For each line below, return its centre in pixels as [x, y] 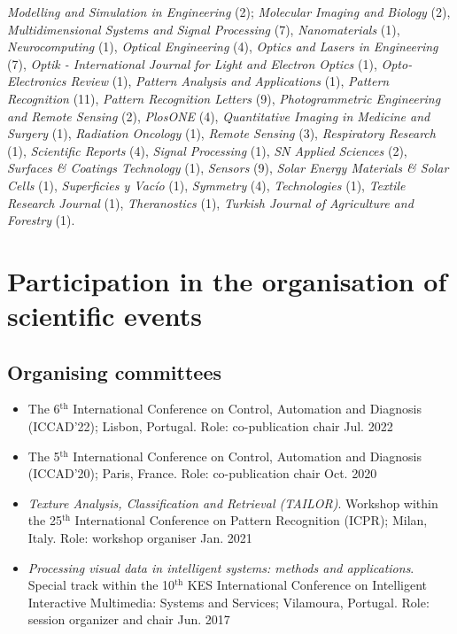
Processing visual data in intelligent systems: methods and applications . [221, 567]
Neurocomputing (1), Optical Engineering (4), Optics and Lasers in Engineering [223, 46]
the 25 [45, 520]
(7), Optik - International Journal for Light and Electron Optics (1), [192, 63]
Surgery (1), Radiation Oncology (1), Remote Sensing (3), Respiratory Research [221, 133]
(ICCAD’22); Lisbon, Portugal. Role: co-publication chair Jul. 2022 [210, 426]
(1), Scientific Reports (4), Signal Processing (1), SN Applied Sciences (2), [207, 150]
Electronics [37, 81]
